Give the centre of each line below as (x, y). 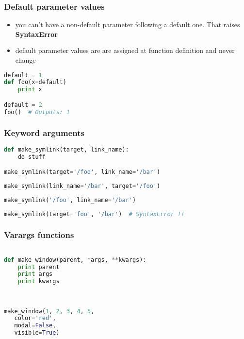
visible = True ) (37, 333)
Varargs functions (39, 234)
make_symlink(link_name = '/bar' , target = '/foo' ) (82, 186)
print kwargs (39, 281)
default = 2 (23, 105)
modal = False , (35, 326)
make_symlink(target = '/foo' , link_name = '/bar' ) (82, 172)
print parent (39, 267)
